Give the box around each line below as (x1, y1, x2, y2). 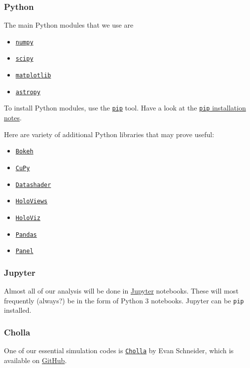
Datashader (15, 181, 51, 188)
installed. (4, 305, 32, 315)
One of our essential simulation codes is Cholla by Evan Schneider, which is (4, 345, 234, 356)
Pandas (15, 231, 37, 238)
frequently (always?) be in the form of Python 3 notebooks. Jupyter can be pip (4, 295, 244, 305)
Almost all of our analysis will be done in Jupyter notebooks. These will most (4, 286, 239, 296)
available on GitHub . (4, 355, 67, 365)
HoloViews (15, 198, 48, 205)
